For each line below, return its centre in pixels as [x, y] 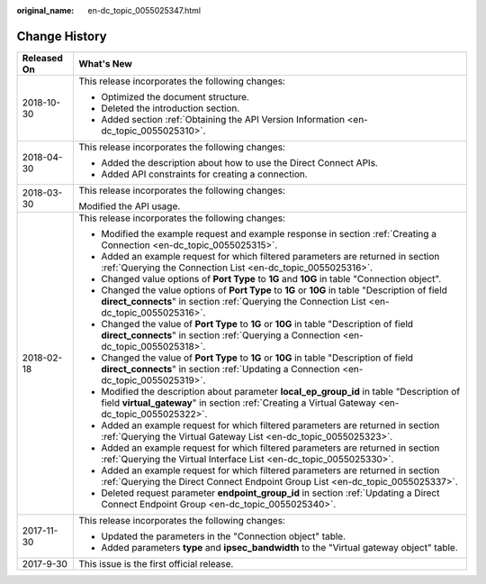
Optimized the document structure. [175, 96]
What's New [105, 63]
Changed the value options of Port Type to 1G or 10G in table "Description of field [274, 290]
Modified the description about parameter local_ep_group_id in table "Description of [280, 391]
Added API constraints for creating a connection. [204, 174]
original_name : [45, 10]
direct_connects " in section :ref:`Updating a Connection [220, 369]
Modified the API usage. [129, 205]
